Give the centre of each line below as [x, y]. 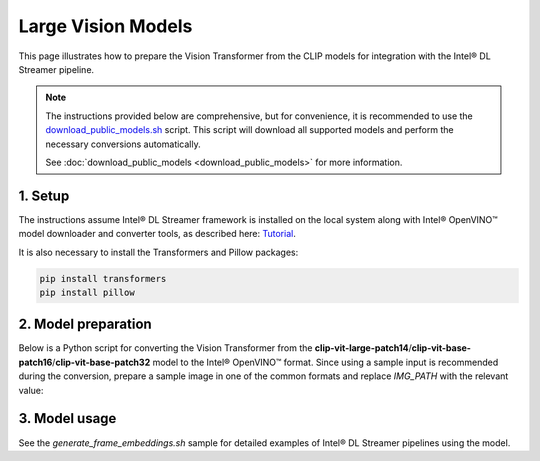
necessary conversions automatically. [123, 144]
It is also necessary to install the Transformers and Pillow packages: [158, 252]
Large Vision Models [105, 26]
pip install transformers [103, 278]
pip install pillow [87, 292]
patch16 [35, 362]
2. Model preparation [85, 324]
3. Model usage [67, 418]
